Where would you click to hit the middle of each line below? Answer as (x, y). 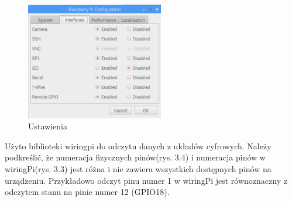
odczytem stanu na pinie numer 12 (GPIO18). (87, 192)
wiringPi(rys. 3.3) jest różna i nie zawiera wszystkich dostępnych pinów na (138, 168)
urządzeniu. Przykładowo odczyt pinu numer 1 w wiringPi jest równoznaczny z (146, 180)
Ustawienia (48, 126)
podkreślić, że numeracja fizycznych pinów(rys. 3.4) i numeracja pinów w (135, 157)
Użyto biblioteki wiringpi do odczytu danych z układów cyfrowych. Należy (138, 145)
